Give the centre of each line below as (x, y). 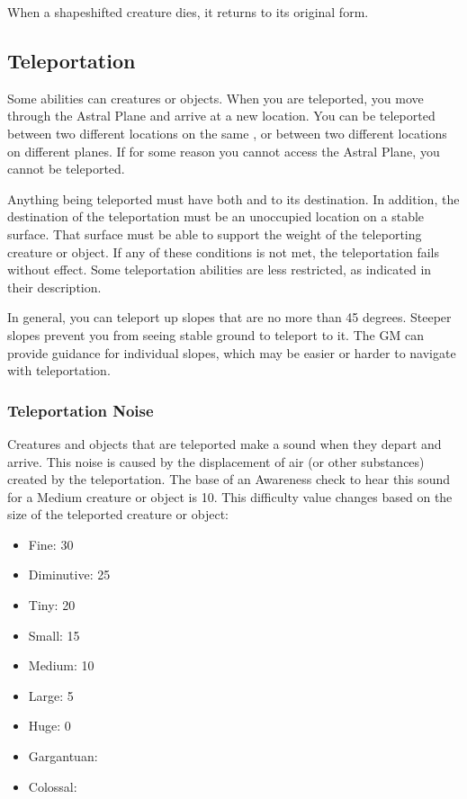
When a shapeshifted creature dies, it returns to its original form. (188, 12)
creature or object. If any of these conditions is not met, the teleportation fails (223, 251)
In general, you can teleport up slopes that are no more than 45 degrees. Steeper (229, 317)
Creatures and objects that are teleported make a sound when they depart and (225, 443)
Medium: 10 (61, 665)
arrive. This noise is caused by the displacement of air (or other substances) (216, 461)
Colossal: (53, 786)
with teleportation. (59, 370)
